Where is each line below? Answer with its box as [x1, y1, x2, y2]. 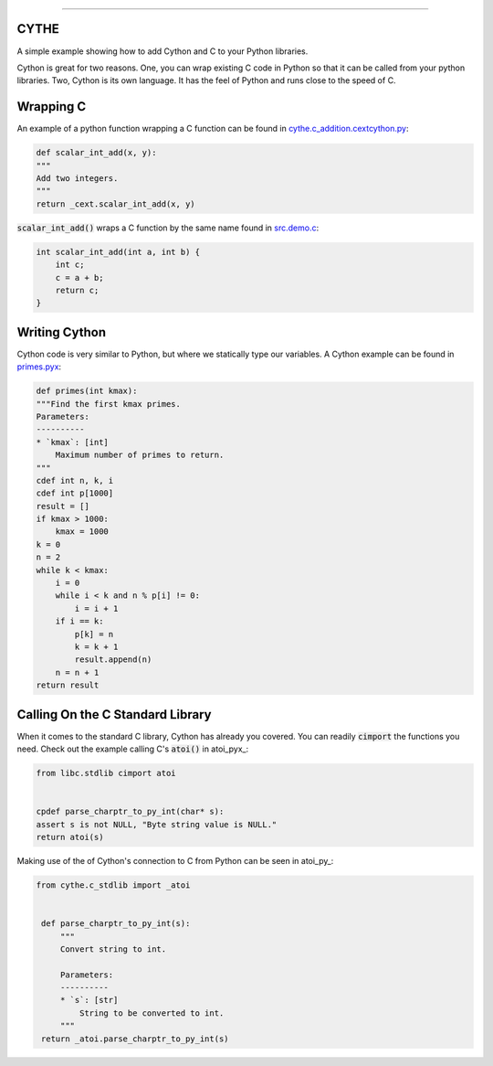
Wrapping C [16, 99, 87, 114]
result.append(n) [74, 655, 152, 665]
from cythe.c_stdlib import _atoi [36, 879, 191, 890]
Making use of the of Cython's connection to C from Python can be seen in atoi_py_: [16, 855, 334, 866]
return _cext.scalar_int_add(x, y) [36, 198, 195, 209]
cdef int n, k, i [36, 475, 114, 485]
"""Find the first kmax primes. [36, 399, 182, 409]
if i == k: [55, 616, 104, 626]
